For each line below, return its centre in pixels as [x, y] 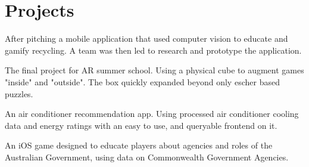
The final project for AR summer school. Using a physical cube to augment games [154, 70]
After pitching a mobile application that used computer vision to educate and [146, 38]
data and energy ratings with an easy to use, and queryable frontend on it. [141, 125]
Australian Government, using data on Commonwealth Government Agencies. [147, 157]
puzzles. [19, 93]
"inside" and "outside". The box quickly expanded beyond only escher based [142, 81]
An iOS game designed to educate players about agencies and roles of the [139, 145]
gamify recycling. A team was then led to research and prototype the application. [153, 50]
